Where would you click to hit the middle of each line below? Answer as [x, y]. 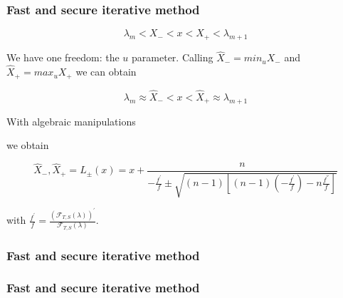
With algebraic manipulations [71, 121]
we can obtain [106, 72]
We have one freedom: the [63, 57]
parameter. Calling [173, 57]
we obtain [28, 145]
